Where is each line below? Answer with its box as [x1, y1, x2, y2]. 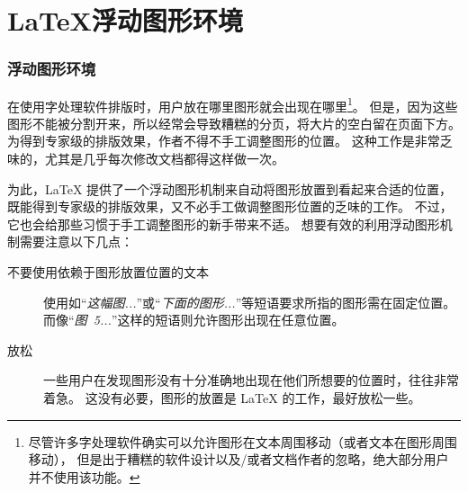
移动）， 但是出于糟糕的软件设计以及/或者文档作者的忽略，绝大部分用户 [28, 450, 449, 469]
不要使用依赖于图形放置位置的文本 [7, 263, 209, 281]
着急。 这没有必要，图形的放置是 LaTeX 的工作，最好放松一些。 [43, 388, 421, 407]
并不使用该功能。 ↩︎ [28, 467, 140, 486]
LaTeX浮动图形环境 [7, 2, 243, 39]
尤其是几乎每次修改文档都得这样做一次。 [44, 149, 284, 168]
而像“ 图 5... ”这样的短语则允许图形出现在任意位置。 [43, 310, 345, 329]
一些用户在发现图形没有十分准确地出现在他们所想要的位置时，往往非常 [43, 371, 459, 389]
